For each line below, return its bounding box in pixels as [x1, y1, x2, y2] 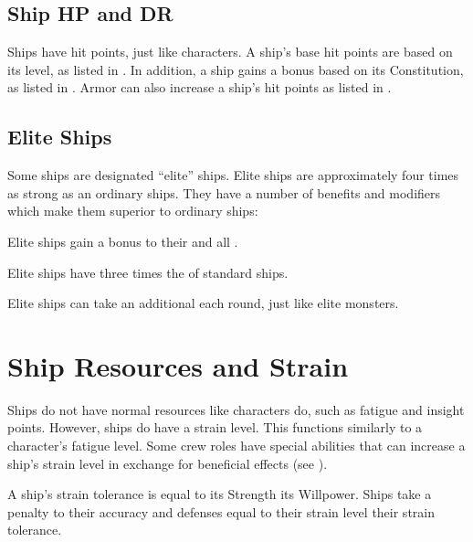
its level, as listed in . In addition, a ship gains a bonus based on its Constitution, [7, 59, 464, 79]
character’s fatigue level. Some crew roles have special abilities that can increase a [7, 436, 466, 455]
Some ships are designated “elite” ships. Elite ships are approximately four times [7, 165, 459, 185]
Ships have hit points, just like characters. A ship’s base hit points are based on [7, 42, 453, 61]
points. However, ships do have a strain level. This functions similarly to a [7, 418, 423, 437]
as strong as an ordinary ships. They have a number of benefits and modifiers [7, 183, 441, 202]
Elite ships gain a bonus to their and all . [7, 231, 238, 250]
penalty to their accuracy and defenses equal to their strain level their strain [7, 502, 435, 521]
